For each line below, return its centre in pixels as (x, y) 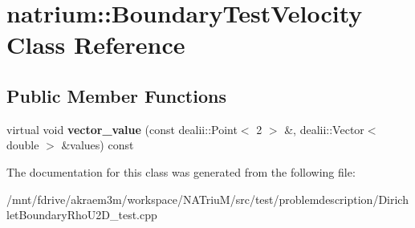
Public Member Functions (116, 95)
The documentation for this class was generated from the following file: (181, 171)
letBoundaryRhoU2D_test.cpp (82, 215)
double (23, 145)
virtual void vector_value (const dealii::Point (122, 129)
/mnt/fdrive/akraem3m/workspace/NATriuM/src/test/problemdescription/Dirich (207, 199)
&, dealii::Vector (324, 129)
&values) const (98, 145)
